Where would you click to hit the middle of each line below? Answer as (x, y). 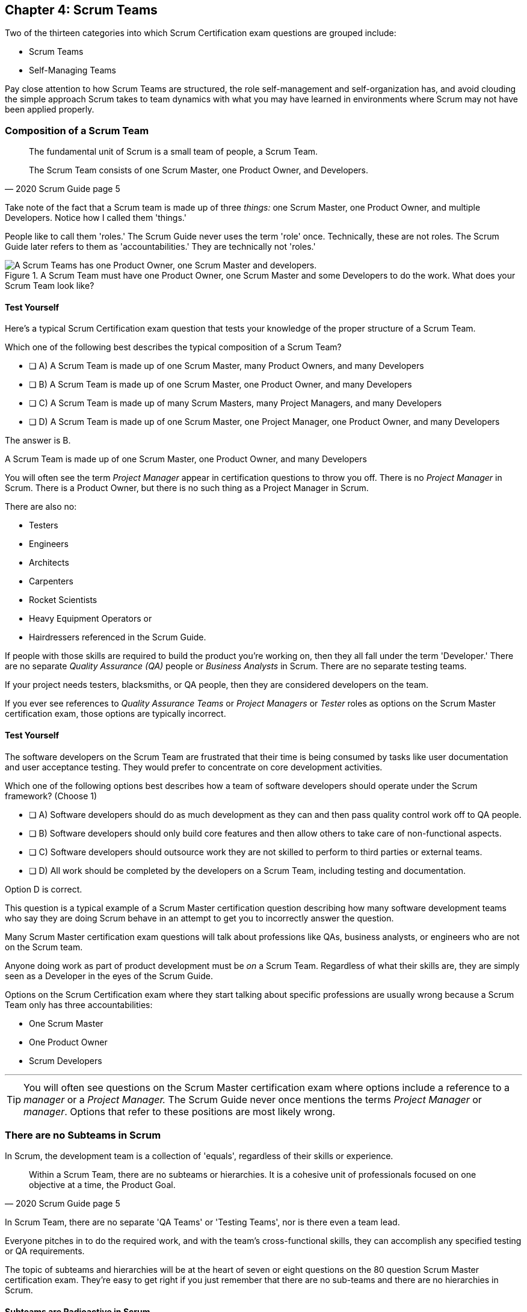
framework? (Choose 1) (51, 796)
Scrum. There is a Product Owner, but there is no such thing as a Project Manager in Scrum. (187, 488)
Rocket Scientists (63, 600)
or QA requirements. (45, 1251)
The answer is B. (38, 441)
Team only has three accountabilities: (79, 1004)
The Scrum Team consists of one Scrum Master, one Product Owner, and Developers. (199, 170)
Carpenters (51, 581)
